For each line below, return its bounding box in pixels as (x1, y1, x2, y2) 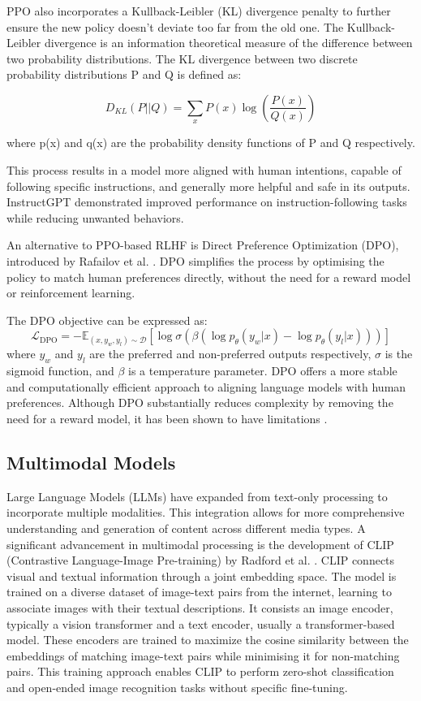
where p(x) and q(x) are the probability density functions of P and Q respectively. (6, 134, 415, 151)
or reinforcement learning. (6, 284, 135, 301)
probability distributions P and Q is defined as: (6, 66, 242, 83)
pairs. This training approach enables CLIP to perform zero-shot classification (6, 663, 394, 680)
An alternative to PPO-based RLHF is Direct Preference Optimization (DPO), (6, 236, 399, 253)
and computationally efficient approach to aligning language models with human (6, 378, 406, 395)
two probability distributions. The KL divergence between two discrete (6, 50, 358, 67)
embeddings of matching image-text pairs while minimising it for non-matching (6, 647, 400, 664)
